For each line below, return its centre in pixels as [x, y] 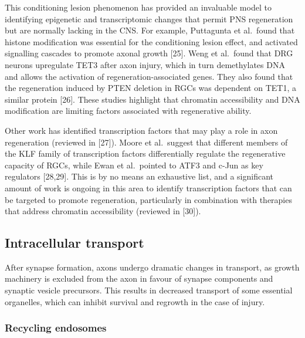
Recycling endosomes [56, 328]
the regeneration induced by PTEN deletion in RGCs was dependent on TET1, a [150, 88]
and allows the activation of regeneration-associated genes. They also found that [149, 76]
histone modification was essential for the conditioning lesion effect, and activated [151, 41]
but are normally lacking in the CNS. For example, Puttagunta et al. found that [150, 30]
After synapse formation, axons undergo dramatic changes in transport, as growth [152, 267]
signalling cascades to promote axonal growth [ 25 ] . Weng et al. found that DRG [149, 53]
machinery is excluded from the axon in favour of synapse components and [139, 278]
